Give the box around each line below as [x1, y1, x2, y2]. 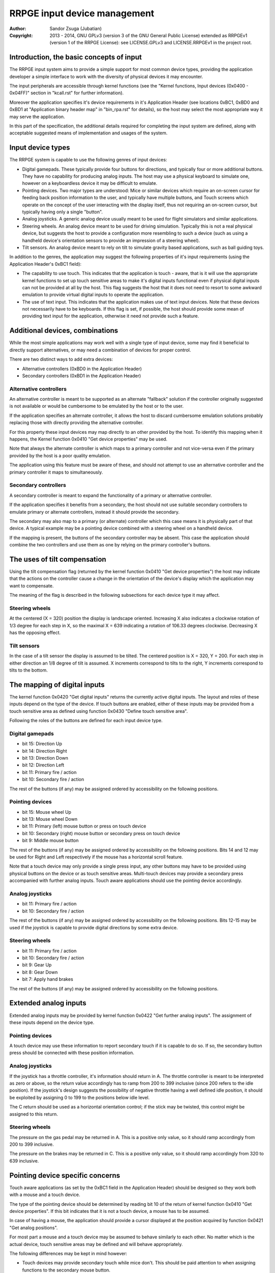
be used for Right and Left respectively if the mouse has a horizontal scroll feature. [9, 854, 183, 860]
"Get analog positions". [9, 1225, 58, 1231]
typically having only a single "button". [22, 209, 103, 215]
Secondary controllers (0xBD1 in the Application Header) [22, 372, 141, 379]
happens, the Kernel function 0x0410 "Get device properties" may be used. [9, 436, 168, 442]
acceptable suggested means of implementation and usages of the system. [9, 130, 168, 136]
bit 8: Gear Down [22, 969, 58, 975]
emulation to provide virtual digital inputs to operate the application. [22, 292, 164, 298]
